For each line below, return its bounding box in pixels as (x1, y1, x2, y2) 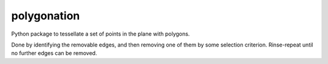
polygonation (11, 9, 80, 22)
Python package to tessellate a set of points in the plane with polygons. (11, 30, 190, 37)
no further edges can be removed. (11, 50, 97, 57)
